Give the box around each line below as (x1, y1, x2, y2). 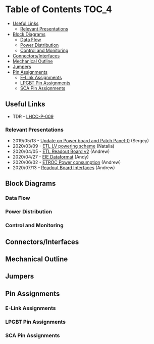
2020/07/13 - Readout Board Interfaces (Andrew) (12, 165, 115, 171)
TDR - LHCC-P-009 (12, 113, 54, 119)
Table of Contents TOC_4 (5, 4, 112, 15)
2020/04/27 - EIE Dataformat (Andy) (12, 154, 89, 160)
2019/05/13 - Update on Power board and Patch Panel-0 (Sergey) (12, 138, 149, 144)
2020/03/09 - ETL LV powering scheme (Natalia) (12, 143, 115, 149)
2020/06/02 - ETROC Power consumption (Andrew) (12, 159, 121, 166)
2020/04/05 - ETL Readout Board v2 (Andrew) (12, 148, 110, 154)
